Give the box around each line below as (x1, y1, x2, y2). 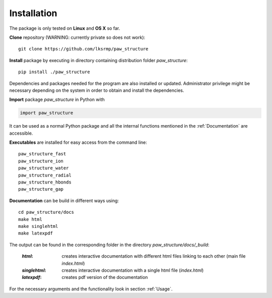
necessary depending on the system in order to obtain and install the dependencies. (9, 87, 184, 93)
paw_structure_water (18, 165, 69, 171)
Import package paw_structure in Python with (9, 96, 105, 103)
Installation (9, 8, 57, 19)
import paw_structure (20, 110, 74, 116)
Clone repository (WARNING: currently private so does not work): (9, 34, 146, 40)
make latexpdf (18, 230, 53, 236)
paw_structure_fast (18, 151, 66, 157)
